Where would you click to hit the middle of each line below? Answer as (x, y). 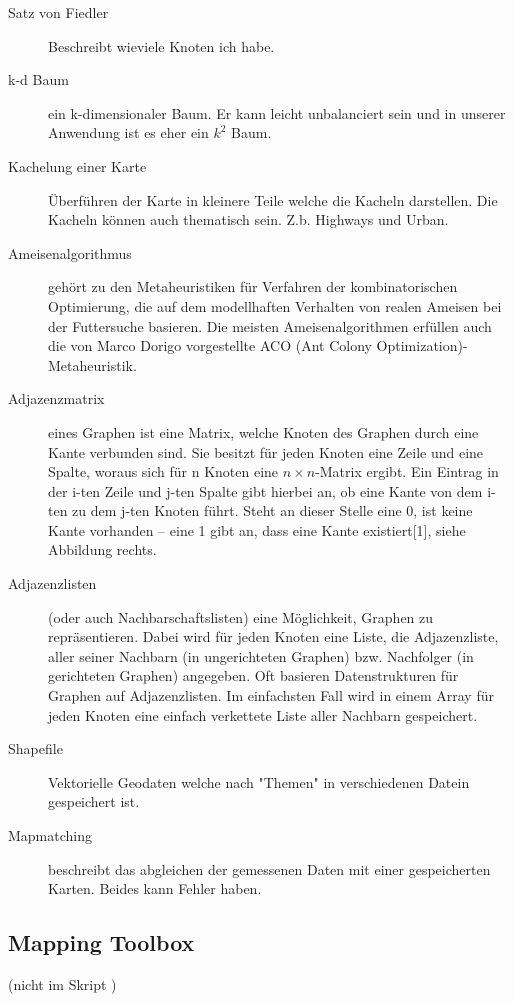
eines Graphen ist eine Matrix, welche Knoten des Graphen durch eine (263, 431)
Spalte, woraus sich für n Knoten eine (163, 471)
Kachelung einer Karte (77, 165)
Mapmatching (50, 835)
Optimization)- (422, 345)
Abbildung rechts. (102, 549)
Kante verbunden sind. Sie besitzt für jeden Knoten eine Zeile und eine (266, 451)
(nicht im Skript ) (62, 983)
